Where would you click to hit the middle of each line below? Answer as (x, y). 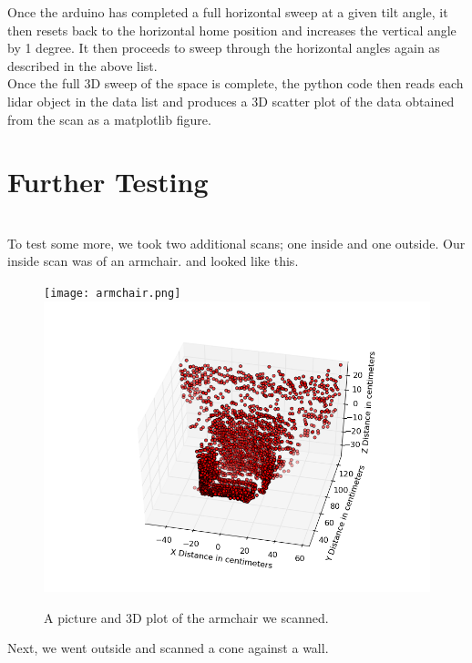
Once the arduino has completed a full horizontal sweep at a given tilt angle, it (228, 12)
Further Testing (108, 182)
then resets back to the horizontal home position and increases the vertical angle (232, 30)
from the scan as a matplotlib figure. (109, 119)
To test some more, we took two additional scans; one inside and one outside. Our (236, 243)
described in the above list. (82, 65)
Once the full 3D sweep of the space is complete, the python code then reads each (236, 83)
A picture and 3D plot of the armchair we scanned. (186, 617)
